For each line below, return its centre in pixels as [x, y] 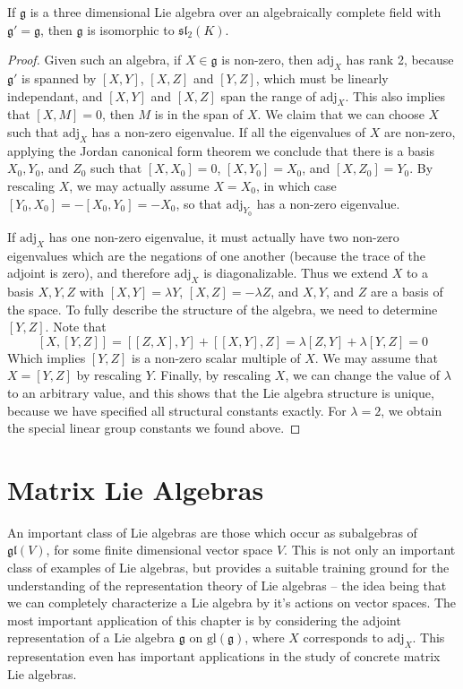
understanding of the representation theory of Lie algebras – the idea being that [227, 585]
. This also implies [395, 95]
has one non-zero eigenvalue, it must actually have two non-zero [224, 236]
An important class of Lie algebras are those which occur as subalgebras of [212, 532]
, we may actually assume [139, 185]
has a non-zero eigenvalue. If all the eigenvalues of [229, 131]
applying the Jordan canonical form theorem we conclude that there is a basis [221, 150]
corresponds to [343, 637]
